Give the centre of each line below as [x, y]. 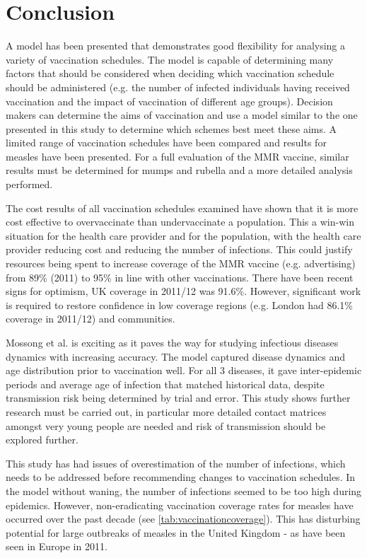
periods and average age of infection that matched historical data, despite [165, 384]
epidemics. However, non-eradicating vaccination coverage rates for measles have [180, 505]
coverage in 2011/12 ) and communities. [91, 319]
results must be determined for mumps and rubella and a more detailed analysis [179, 170]
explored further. [42, 440]
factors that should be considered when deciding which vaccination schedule [170, 73]
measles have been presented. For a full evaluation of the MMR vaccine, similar [177, 156]
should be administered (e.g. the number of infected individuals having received [178, 87]
